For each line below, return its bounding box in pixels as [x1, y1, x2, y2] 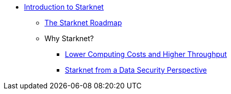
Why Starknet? [44, 34, 94, 43]
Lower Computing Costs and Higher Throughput [65, 50, 227, 58]
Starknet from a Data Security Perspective [65, 66, 207, 74]
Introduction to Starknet [24, 3, 104, 11]
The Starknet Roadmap [44, 18, 122, 27]
